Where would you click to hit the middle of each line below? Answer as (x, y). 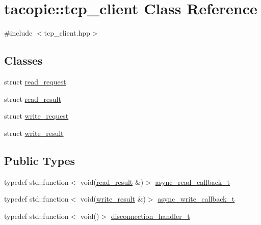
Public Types (40, 160)
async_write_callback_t (196, 199)
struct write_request (36, 116)
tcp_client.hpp (67, 33)
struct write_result (34, 133)
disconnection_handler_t (150, 216)
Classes (23, 60)
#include (18, 33)
